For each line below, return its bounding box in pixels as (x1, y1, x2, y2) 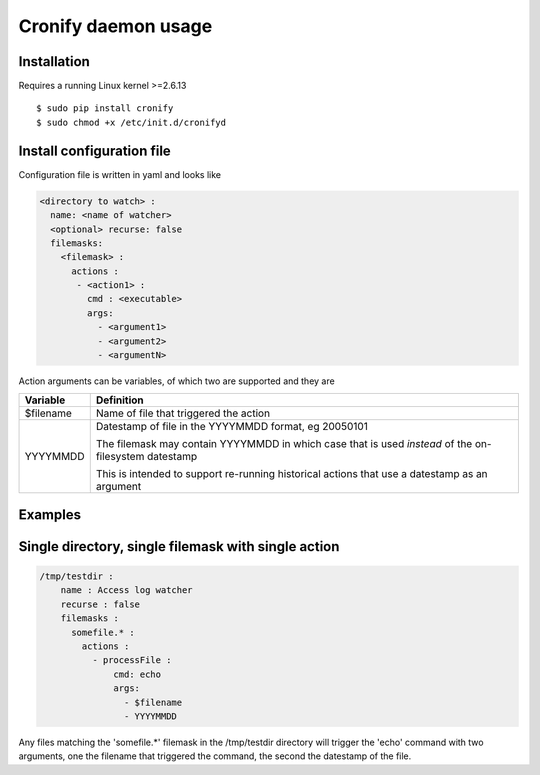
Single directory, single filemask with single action (18, 538, 340, 555)
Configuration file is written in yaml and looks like (18, 168, 222, 180)
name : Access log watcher (60, 585, 194, 596)
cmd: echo (113, 668, 162, 680)
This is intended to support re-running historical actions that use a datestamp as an (95, 467, 489, 481)
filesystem (95, 450, 145, 464)
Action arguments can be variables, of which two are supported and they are (18, 375, 335, 387)
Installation (18, 53, 90, 70)
